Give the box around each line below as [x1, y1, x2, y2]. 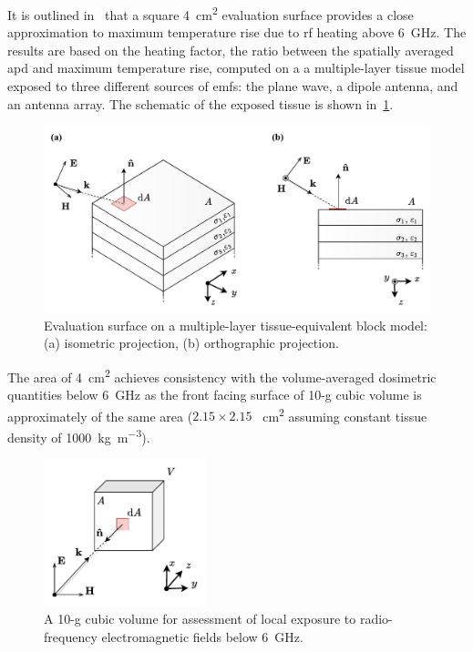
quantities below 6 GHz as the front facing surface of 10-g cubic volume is [7, 385, 422, 404]
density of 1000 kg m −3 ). [7, 425, 150, 446]
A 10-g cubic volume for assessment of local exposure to [44, 609, 356, 628]
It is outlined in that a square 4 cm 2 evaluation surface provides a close [7, 3, 414, 24]
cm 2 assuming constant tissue [262, 403, 427, 425]
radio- [359, 609, 393, 628]
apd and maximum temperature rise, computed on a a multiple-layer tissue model [7, 58, 465, 77]
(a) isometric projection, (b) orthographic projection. [44, 333, 339, 352]
